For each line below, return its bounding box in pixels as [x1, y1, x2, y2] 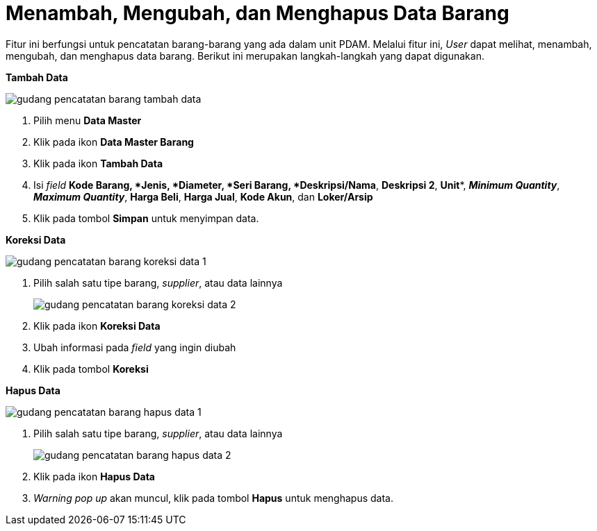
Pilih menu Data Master [33, 114, 142, 126]
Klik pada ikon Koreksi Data [33, 319, 161, 332]
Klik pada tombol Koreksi [33, 362, 149, 375]
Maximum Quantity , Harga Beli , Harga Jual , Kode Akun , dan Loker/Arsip [33, 190, 373, 203]
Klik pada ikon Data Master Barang [33, 135, 194, 148]
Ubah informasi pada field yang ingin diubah [33, 341, 236, 353]
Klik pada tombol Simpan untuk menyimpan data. [33, 212, 259, 224]
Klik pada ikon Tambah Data [33, 157, 163, 169]
